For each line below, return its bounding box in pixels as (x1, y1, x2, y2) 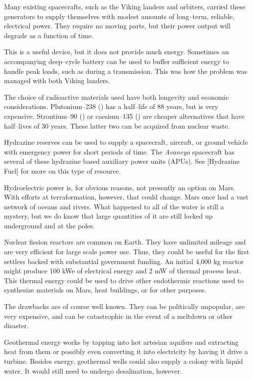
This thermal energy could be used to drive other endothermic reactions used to (4, 275, 244, 285)
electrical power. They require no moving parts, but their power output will (4, 21, 231, 31)
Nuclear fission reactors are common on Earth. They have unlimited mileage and (4, 237, 246, 247)
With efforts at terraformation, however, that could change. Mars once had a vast (4, 192, 249, 202)
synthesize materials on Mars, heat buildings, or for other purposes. (4, 285, 207, 295)
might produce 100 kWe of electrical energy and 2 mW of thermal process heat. (4, 266, 241, 276)
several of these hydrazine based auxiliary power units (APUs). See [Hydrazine (4, 156, 240, 166)
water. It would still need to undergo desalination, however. (4, 365, 182, 376)
